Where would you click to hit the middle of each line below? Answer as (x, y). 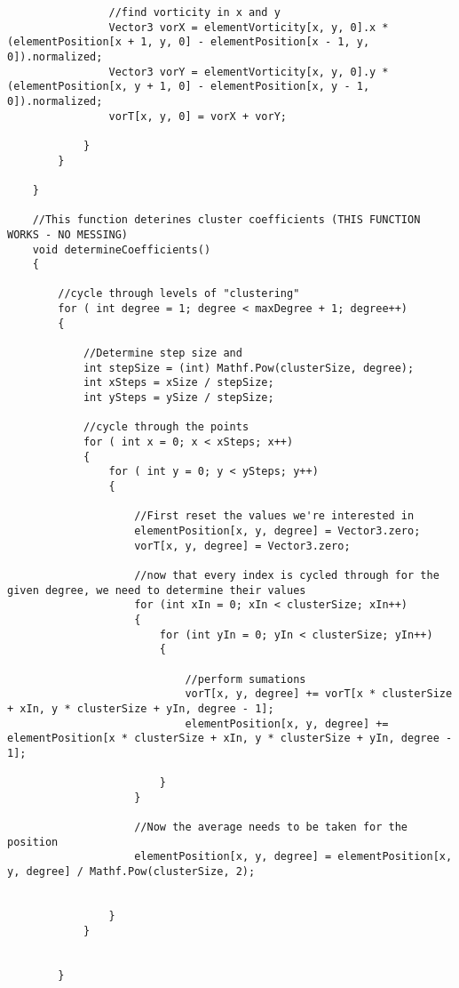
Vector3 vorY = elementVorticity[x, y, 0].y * (249, 72)
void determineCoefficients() (122, 249)
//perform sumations (245, 679)
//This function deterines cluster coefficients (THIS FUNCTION (226, 220)
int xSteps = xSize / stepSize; (178, 383)
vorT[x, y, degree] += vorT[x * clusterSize (319, 694)
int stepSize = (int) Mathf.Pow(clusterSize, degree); (249, 368)
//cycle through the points (166, 427)
